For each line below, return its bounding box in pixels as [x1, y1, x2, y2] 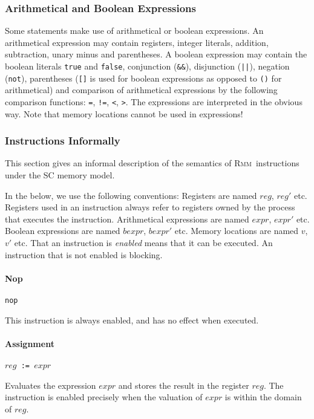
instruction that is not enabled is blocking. [5, 248, 163, 261]
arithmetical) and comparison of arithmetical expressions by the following [5, 83, 278, 96]
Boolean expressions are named [5, 224, 120, 237]
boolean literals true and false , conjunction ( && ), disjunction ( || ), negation [5, 60, 290, 72]
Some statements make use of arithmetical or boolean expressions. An [5, 24, 264, 37]
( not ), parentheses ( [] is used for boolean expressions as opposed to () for [5, 71, 282, 84]
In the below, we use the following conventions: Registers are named [5, 189, 257, 201]
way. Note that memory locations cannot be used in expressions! [5, 107, 243, 120]
